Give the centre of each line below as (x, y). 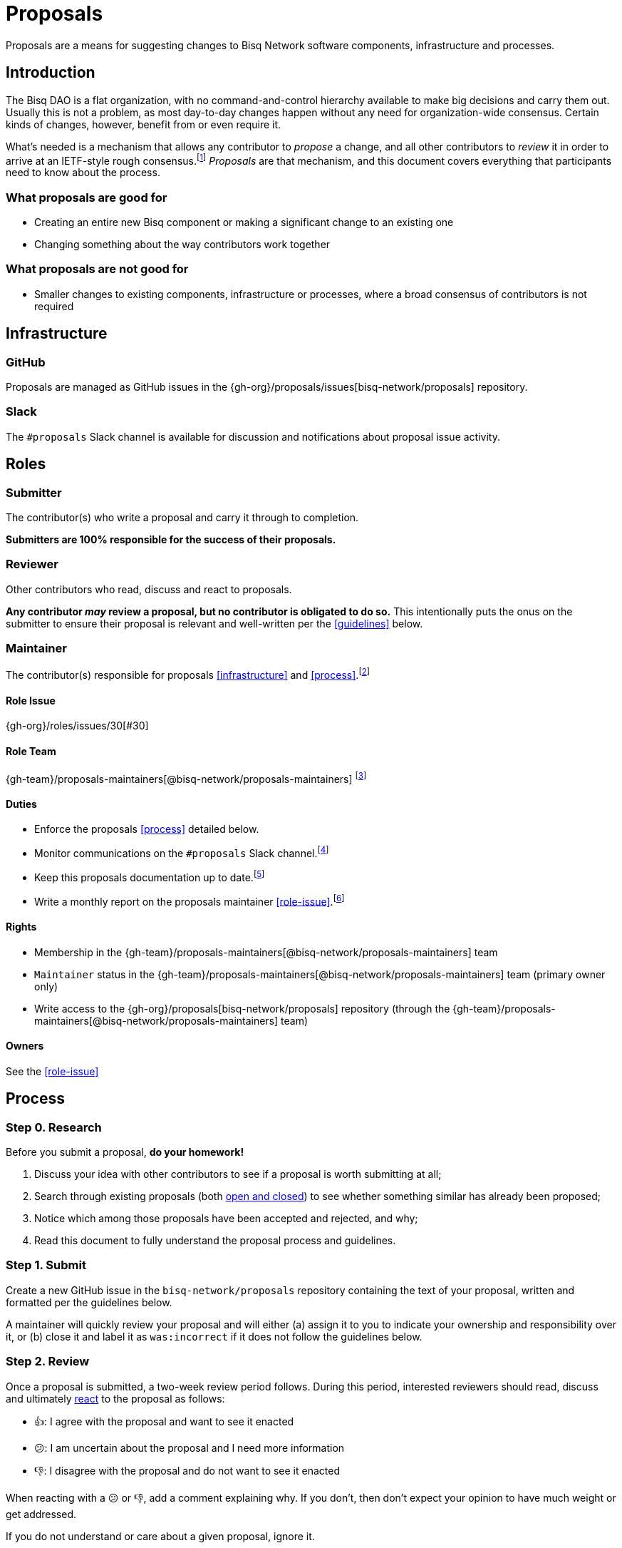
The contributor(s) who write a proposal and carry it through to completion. (182, 517)
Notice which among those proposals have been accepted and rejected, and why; (226, 1219)
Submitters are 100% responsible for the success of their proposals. (171, 539)
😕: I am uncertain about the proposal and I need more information (190, 1447)
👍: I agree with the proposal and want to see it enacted (164, 1421)
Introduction (51, 73)
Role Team (31, 751)
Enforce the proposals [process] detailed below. (147, 829)
